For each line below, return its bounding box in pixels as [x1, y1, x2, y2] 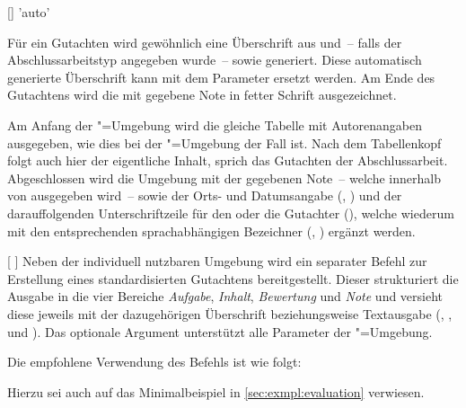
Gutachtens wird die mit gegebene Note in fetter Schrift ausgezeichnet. [7, 85, 397, 104]
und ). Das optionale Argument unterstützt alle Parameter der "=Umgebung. [7, 322, 433, 341]
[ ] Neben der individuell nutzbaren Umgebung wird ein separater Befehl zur [7, 252, 427, 271]
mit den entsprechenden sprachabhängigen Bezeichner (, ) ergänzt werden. [7, 221, 416, 240]
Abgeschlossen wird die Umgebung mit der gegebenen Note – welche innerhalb [7, 168, 441, 187]
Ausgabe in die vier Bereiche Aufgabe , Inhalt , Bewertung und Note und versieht [7, 287, 444, 306]
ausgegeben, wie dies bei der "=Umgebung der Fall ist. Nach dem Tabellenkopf [7, 133, 442, 152]
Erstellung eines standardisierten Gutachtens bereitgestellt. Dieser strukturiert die [7, 269, 459, 288]
